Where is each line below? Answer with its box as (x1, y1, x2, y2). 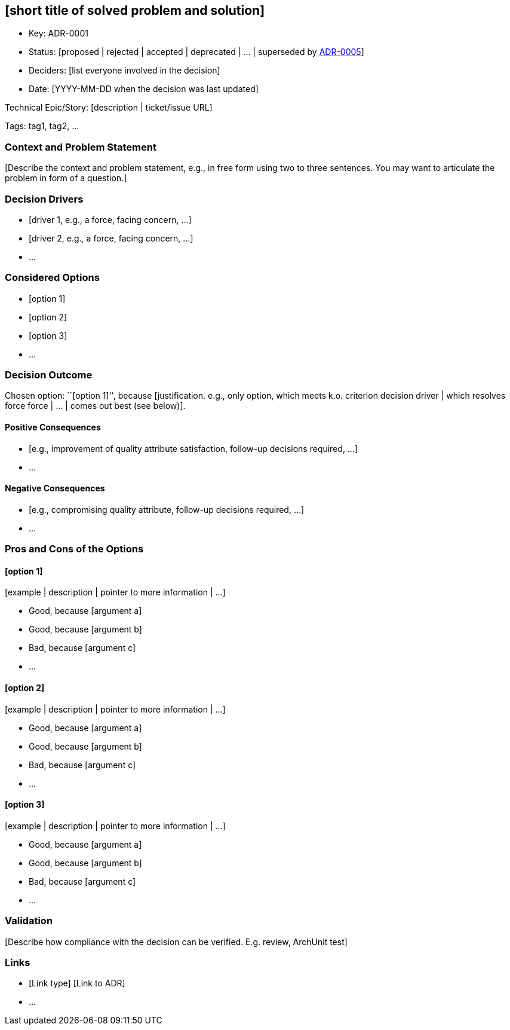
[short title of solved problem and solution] (5, 3, 265, 18)
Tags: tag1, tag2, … (5, 121, 79, 132)
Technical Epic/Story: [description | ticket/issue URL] (5, 102, 213, 113)
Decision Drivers (5, 192, 84, 205)
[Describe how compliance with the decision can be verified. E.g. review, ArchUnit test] (5, 936, 348, 947)
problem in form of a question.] (5, 173, 127, 184)
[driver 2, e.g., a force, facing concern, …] (29, 233, 193, 243)
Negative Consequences (5, 483, 105, 494)
